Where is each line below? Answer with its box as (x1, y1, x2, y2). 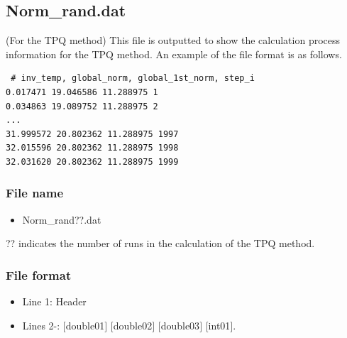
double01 (65, 317, 105, 332)
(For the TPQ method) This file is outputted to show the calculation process (6, 33, 341, 48)
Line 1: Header (22, 294, 87, 309)
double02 (113, 317, 153, 332)
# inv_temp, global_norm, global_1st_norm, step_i (11, 73, 255, 84)
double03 (160, 317, 200, 332)
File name (6, 184, 64, 202)
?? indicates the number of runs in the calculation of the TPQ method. (6, 236, 315, 251)
